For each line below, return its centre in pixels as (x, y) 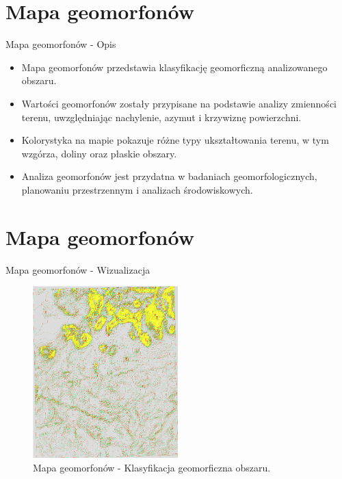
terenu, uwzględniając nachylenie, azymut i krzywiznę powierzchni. (161, 117)
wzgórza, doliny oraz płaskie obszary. (99, 153)
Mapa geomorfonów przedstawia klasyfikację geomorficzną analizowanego (174, 67)
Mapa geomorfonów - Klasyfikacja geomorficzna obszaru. (152, 467)
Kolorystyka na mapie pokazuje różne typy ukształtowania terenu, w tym (175, 140)
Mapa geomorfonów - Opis (61, 44)
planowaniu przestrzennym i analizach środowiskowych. (137, 189)
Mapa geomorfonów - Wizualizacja (78, 269)
